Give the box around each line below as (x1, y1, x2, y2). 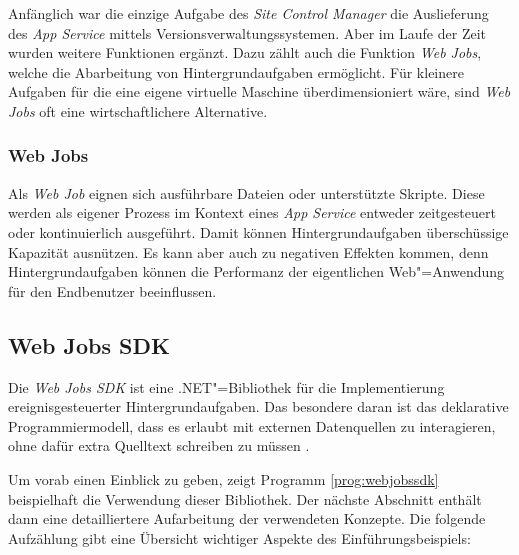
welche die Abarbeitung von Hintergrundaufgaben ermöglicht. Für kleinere (8, 61, 464, 82)
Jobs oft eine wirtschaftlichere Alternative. (8, 100, 268, 121)
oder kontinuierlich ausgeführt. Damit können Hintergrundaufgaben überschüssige (8, 221, 509, 242)
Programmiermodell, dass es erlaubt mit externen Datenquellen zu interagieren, (8, 415, 496, 436)
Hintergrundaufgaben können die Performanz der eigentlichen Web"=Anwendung (8, 261, 505, 282)
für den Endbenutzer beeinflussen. (8, 280, 217, 301)
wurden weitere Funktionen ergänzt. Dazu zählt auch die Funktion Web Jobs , (8, 42, 482, 63)
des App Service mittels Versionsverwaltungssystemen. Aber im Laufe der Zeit (8, 22, 486, 43)
